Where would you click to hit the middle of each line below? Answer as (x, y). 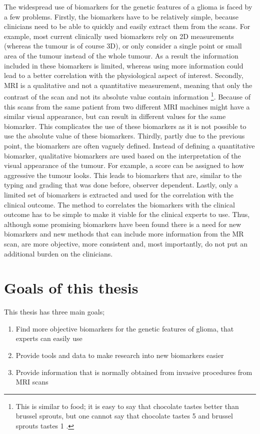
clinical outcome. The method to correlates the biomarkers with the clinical (119, 204)
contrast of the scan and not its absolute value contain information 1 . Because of (127, 96)
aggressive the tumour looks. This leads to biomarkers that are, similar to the (123, 175)
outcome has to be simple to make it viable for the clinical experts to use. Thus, (127, 214)
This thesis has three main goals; (54, 312)
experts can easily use (49, 338)
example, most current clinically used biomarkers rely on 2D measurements (119, 36)
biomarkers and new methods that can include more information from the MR (124, 234)
